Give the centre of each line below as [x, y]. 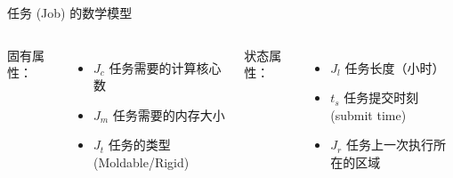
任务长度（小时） [395, 67]
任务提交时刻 [381, 97]
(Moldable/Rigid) [142, 162]
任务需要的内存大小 [169, 114]
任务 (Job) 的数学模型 [70, 12]
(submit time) [368, 114]
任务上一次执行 [389, 145]
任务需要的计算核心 [165, 67]
